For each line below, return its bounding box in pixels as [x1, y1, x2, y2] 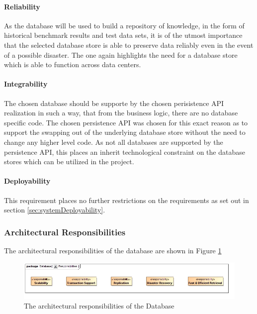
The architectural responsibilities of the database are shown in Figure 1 [4, 245, 222, 255]
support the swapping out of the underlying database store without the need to [4, 127, 246, 137]
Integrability [4, 79, 48, 89]
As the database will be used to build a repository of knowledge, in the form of [4, 20, 245, 30]
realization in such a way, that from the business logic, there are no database [4, 107, 238, 118]
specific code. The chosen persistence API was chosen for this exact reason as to [4, 117, 248, 127]
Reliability [4, 1, 40, 11]
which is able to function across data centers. [4, 59, 141, 70]
